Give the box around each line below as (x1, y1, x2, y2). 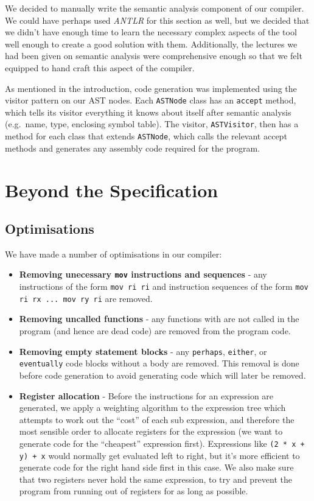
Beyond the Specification (5, 177, 218, 202)
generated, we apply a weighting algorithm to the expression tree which (19, 401, 286, 414)
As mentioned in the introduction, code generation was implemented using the (5, 82, 297, 94)
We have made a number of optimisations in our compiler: (5, 247, 222, 260)
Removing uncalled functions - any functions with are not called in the (19, 312, 299, 325)
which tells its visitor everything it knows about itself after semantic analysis (5, 105, 291, 118)
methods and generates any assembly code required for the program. (5, 141, 260, 154)
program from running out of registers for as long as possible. (19, 485, 248, 497)
